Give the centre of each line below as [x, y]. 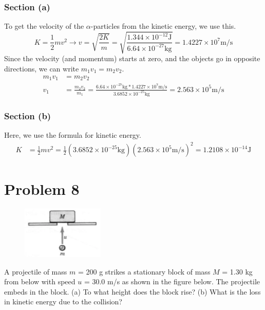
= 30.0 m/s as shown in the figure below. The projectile [172, 281]
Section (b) [28, 115]
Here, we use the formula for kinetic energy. [73, 135]
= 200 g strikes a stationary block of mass [144, 271]
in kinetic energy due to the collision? [63, 302]
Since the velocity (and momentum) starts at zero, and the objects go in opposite [132, 58]
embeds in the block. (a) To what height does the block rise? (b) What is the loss [132, 291]
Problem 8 [42, 189]
